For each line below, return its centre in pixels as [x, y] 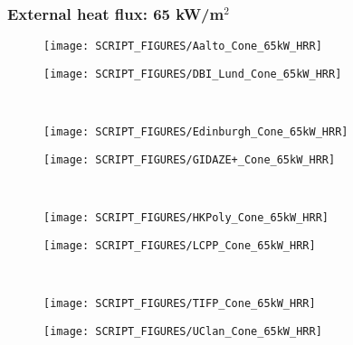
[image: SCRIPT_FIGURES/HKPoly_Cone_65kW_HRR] [186, 218]
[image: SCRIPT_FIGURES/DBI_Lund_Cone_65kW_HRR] [193, 74]
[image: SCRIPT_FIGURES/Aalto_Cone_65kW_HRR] [183, 47]
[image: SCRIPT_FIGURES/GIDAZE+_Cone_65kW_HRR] [190, 159]
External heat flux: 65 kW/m [116, 13]
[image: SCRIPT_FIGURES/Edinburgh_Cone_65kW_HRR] [196, 132]
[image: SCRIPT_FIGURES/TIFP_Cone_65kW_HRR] [180, 303]
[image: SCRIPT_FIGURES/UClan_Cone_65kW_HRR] [183, 331]
